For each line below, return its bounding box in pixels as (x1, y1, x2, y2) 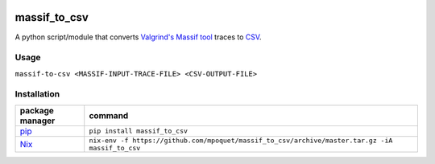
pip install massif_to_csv (89, 127, 188, 136)
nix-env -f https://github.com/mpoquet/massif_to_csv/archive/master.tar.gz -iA (89, 136, 393, 145)
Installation (14, 88, 60, 100)
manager (19, 115, 56, 126)
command (89, 109, 129, 121)
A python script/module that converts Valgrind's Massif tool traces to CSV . (14, 32, 262, 42)
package (19, 105, 54, 116)
